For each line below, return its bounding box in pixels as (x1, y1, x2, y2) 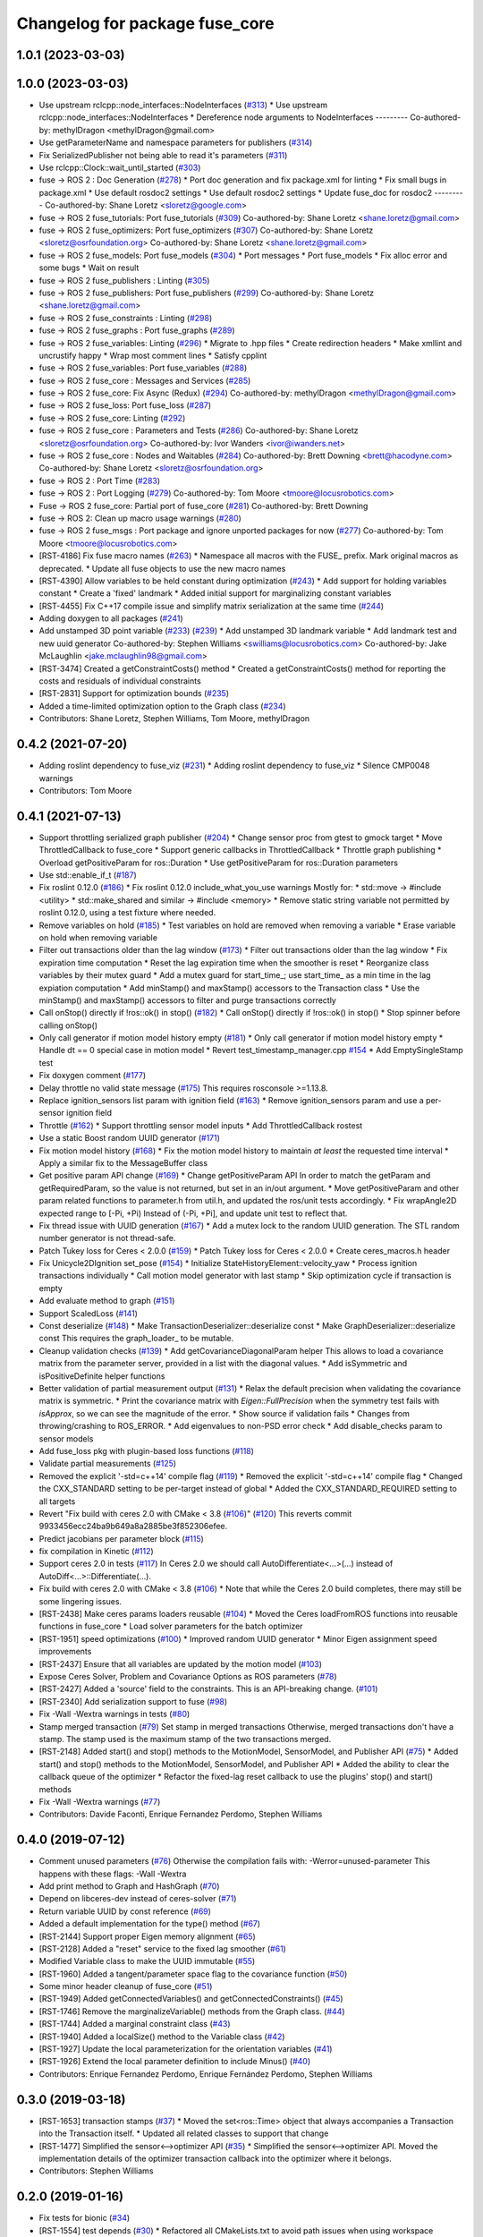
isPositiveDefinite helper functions (38, 1370, 165, 1382)
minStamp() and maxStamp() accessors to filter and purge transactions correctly (38, 994, 337, 1006)
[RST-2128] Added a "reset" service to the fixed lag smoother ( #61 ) (38, 1943, 286, 1954)
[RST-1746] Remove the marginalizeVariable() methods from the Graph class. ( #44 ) (38, 2005, 345, 2017)
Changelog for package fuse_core (16, 13, 275, 33)
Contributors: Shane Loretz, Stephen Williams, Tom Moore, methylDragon (38, 713, 310, 724)
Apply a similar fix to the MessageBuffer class (38, 1157, 208, 1168)
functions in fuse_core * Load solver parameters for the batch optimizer (38, 1620, 303, 1632)
